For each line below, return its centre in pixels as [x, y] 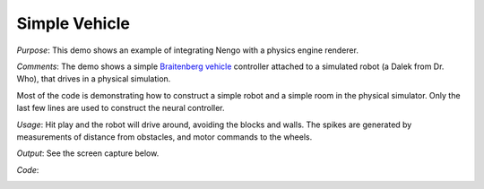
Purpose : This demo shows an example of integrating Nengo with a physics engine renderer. [187, 50]
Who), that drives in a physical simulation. [94, 79]
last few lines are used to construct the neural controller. [121, 108]
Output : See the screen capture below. [88, 153]
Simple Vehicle [73, 23]
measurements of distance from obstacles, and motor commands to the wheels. [164, 137]
